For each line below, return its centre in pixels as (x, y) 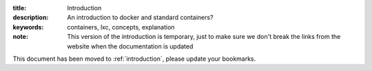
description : (31, 18)
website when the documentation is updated (130, 46)
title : (20, 8)
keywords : (28, 27)
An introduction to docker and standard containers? (140, 18)
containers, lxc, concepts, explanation (121, 27)
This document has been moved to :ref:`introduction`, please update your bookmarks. (134, 59)
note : (21, 37)
